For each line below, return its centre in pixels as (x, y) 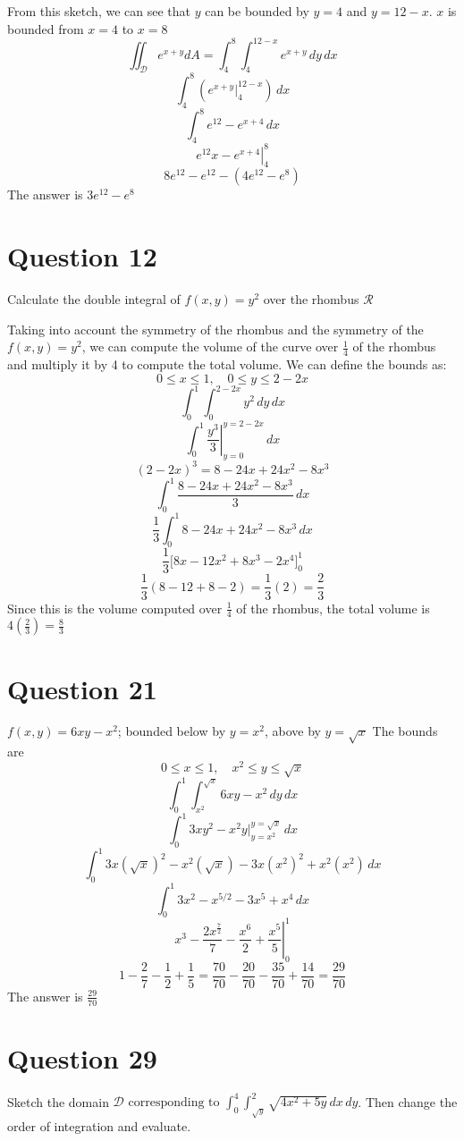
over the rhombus (311, 299)
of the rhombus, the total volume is (333, 608)
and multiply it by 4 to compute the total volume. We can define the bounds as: (227, 364)
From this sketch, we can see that (99, 11)
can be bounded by (257, 11)
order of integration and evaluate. (99, 1126)
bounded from (46, 28)
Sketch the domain (58, 1101)
